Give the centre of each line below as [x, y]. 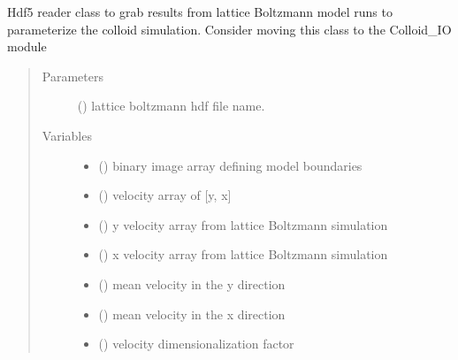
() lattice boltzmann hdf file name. [171, 106]
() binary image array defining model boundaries [230, 165]
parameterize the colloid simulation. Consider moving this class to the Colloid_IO [229, 29]
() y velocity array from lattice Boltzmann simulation [243, 224]
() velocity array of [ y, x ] [165, 195]
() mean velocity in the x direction [192, 314]
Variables [67, 135]
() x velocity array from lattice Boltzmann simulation [243, 254]
